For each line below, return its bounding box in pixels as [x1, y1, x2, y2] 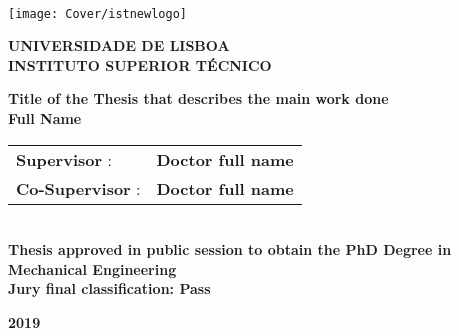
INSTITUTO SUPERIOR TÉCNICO [8, 54, 272, 75]
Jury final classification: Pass [8, 278, 211, 299]
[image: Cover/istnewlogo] [8, 6, 187, 21]
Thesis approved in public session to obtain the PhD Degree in [8, 239, 452, 260]
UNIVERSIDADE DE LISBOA [8, 35, 230, 56]
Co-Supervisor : [16, 176, 141, 200]
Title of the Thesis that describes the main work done [8, 88, 389, 109]
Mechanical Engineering [8, 258, 177, 279]
